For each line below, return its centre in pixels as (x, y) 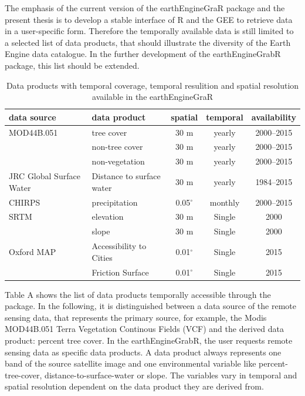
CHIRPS (25, 202)
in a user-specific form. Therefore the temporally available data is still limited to (149, 31)
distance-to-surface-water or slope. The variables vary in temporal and (171, 375)
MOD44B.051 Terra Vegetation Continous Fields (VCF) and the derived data (144, 329)
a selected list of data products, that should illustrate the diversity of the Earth (148, 42)
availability (274, 117)
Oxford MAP (33, 251)
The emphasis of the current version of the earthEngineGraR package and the (145, 8)
